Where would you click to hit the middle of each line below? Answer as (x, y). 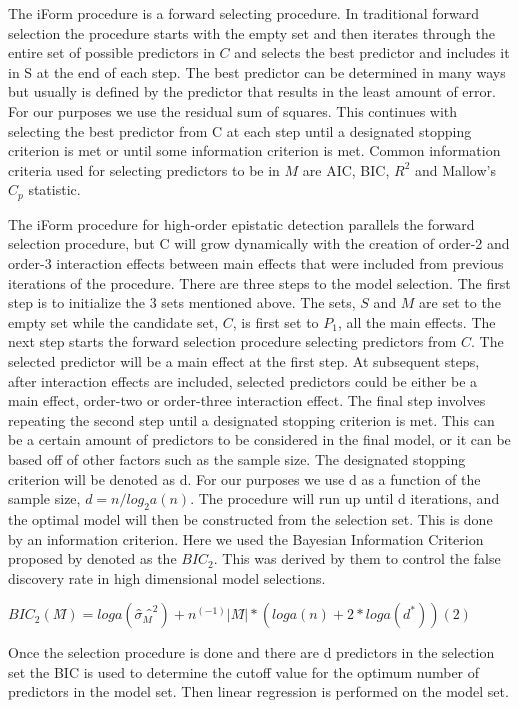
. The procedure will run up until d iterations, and (345, 498)
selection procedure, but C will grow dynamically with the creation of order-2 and (259, 243)
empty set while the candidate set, (113, 321)
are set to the (460, 302)
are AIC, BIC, (346, 169)
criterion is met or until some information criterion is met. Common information (254, 150)
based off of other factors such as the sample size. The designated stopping (237, 458)
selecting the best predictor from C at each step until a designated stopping (240, 130)
